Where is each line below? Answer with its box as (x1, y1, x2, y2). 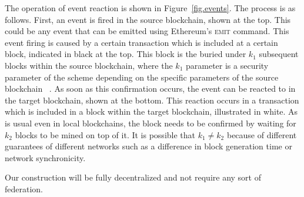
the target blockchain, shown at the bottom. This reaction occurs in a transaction (5, 94, 299, 106)
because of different (226, 128, 297, 141)
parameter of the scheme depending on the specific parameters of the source (5, 71, 279, 83)
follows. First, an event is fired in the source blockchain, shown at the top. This (5, 13, 291, 25)
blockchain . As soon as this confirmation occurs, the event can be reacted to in (5, 82, 296, 95)
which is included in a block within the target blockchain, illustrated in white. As (5, 105, 298, 118)
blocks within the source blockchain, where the (5, 59, 173, 71)
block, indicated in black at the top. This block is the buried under (5, 48, 246, 60)
